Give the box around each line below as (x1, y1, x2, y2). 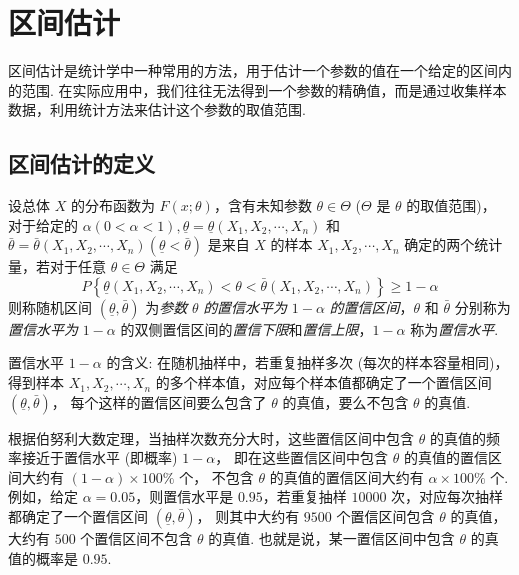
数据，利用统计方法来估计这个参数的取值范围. (8, 99, 306, 120)
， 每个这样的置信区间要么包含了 (51, 391, 267, 412)
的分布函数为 (70, 195, 155, 216)
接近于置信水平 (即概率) (21, 447, 178, 468)
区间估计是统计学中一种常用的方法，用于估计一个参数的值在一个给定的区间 (8, 60, 498, 81)
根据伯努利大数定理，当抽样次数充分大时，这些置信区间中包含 (8, 427, 414, 448)
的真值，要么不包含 (282, 391, 409, 412)
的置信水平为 (203, 296, 288, 317)
